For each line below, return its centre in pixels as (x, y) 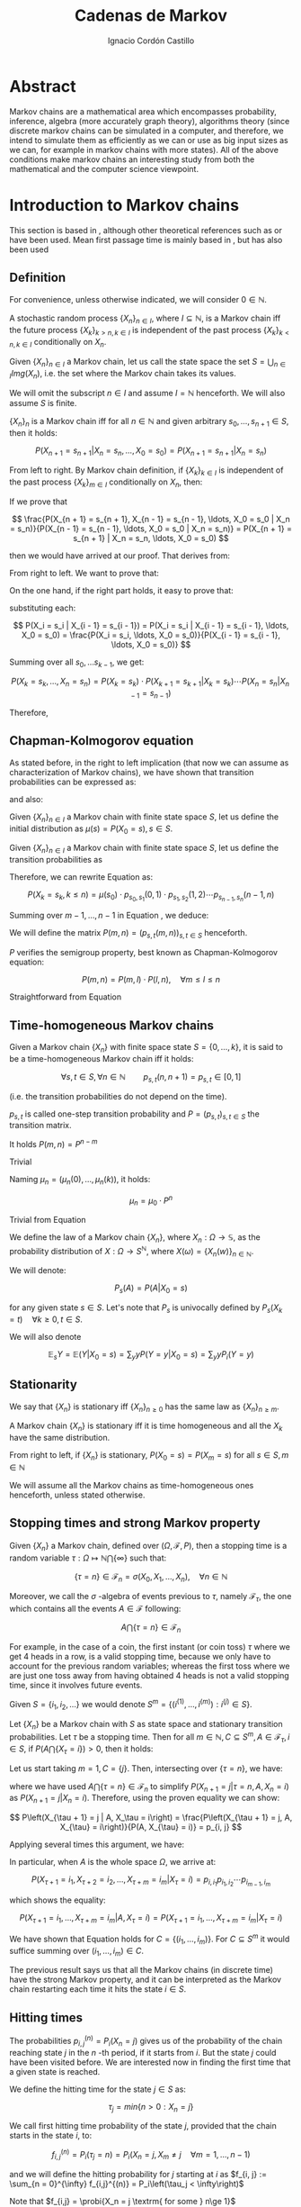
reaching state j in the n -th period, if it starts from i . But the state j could (143, 2052)
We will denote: (38, 1271)
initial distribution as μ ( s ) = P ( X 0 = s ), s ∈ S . (91, 829)
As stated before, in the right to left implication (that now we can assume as (149, 763)
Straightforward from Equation (66, 997)
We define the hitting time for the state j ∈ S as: (98, 2089)
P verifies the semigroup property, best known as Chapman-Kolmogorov (144, 953)
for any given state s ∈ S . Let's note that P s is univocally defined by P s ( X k (146, 1309)
